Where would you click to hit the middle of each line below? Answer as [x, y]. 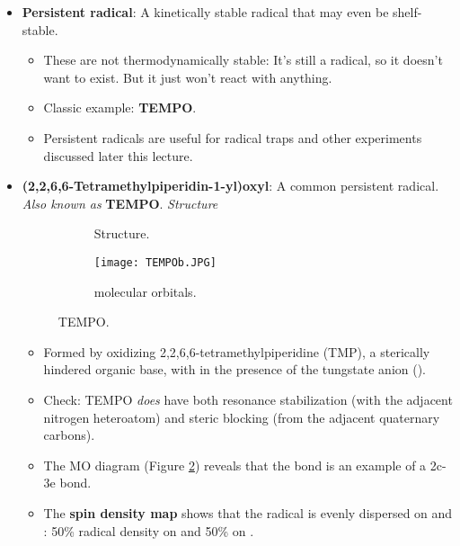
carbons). [69, 435]
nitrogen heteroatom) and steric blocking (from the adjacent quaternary [242, 417]
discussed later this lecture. [118, 155]
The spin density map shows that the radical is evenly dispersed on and [248, 512]
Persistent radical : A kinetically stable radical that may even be [205, 12]
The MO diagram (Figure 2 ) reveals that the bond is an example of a [235, 465]
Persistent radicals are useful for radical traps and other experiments [233, 137]
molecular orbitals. [145, 291]
